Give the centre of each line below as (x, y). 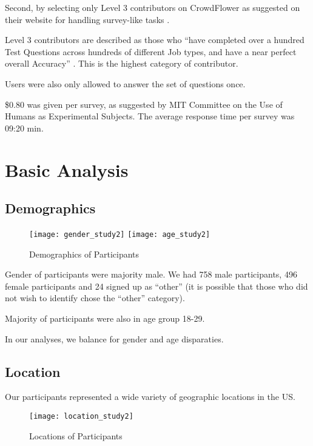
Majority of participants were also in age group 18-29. (105, 318)
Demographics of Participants (84, 254)
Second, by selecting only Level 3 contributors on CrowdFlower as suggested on (153, 7)
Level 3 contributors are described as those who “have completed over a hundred (155, 40)
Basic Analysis (67, 169)
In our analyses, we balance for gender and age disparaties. (114, 338)
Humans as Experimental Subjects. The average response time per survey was (150, 116)
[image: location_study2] (81, 416)
